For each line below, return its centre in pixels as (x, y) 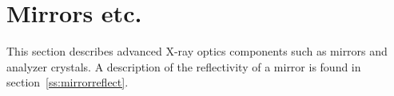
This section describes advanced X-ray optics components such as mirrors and (197, 51)
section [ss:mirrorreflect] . (68, 82)
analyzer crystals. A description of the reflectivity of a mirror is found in (184, 66)
